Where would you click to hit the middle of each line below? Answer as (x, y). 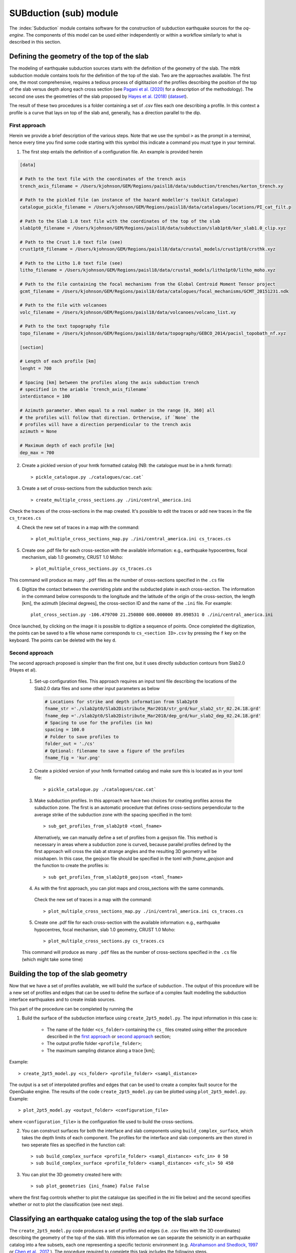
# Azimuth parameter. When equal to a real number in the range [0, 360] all (117, 410)
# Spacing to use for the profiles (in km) (99, 722)
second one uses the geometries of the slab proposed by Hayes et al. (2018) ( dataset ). (98, 96)
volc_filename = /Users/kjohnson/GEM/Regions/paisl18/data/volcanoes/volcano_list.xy (128, 312)
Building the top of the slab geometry (68, 974)
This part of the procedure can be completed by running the (71, 1009)
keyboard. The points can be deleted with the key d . (63, 640)
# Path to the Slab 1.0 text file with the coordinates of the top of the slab (120, 221)
